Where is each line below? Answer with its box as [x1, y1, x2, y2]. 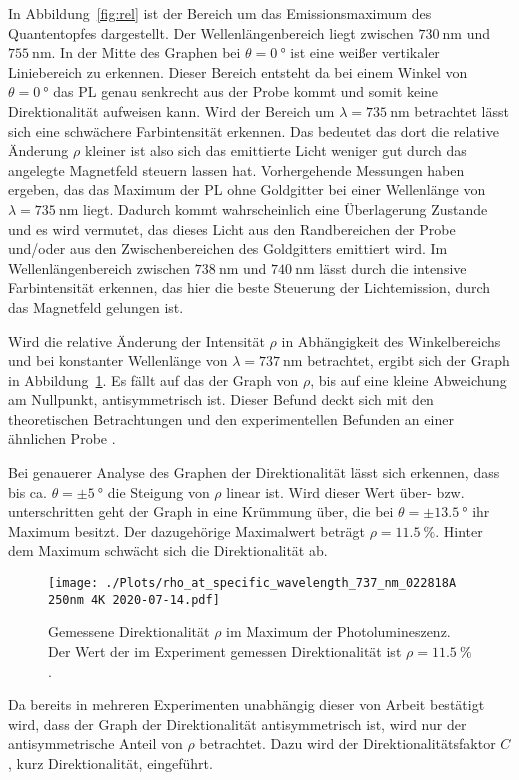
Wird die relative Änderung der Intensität [8, 330, 265, 351]
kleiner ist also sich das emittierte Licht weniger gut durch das [84, 140, 467, 161]
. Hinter [435, 520, 483, 541]
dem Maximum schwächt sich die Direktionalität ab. [8, 540, 328, 561]
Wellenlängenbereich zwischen [8, 257, 191, 278]
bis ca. [8, 481, 47, 502]
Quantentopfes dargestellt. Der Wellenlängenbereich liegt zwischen [8, 22, 414, 43]
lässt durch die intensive [319, 257, 467, 278]
